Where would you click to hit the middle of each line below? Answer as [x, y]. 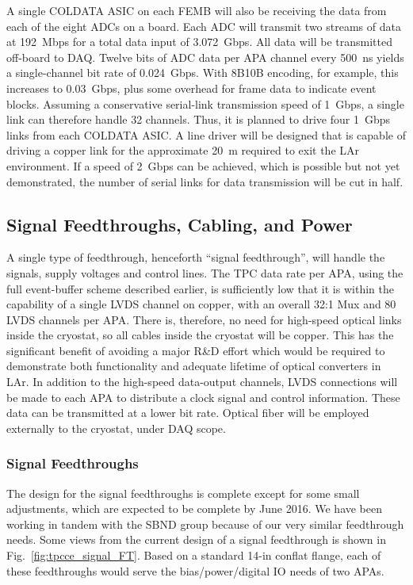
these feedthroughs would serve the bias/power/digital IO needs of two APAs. [195, 570]
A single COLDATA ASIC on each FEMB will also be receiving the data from [197, 10]
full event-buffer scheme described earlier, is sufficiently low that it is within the [200, 288]
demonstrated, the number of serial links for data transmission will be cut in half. [205, 181]
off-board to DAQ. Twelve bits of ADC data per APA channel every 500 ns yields [205, 57]
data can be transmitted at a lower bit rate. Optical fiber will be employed [188, 413]
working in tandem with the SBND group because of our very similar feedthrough [205, 524]
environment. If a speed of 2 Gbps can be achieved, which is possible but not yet [203, 165]
